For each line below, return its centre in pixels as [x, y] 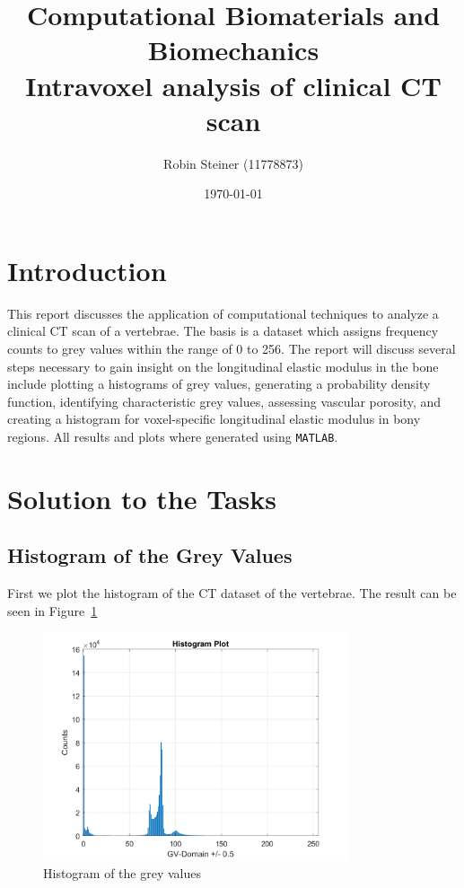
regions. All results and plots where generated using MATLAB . [173, 436]
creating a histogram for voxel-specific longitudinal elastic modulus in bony [214, 419]
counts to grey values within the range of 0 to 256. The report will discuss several [232, 348]
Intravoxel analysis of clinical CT [233, 85]
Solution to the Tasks [142, 498]
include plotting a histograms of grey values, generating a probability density [219, 384]
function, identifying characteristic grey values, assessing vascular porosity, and [224, 401]
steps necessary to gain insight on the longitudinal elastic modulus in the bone [223, 366]
